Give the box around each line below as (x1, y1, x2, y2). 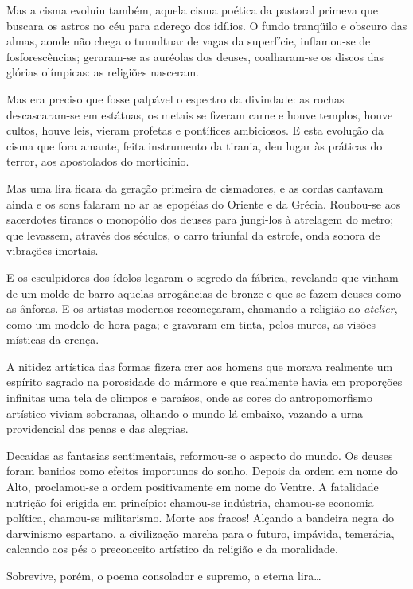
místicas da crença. (6, 331, 99, 348)
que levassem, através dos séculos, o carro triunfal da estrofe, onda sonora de (6, 226, 380, 243)
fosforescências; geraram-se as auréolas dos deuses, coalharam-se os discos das (6, 48, 384, 64)
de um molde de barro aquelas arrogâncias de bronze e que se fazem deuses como (6, 284, 402, 301)
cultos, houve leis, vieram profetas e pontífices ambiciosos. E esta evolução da (6, 122, 384, 138)
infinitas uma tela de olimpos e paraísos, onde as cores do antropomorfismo (6, 389, 372, 406)
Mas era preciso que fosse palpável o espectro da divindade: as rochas (6, 90, 345, 107)
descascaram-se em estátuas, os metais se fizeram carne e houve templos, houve (6, 106, 393, 123)
